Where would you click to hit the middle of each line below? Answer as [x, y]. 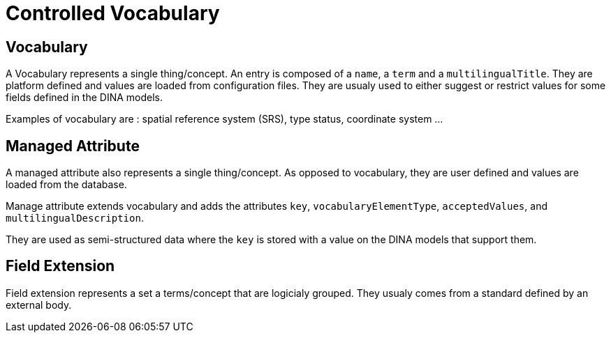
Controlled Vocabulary [113, 13]
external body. [39, 305]
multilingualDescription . [75, 218]
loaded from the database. [66, 185]
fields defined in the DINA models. [84, 98]
